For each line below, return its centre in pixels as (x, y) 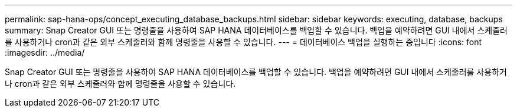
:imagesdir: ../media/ (45, 52)
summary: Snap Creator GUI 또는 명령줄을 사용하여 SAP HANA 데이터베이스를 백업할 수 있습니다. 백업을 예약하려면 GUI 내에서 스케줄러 (256, 30)
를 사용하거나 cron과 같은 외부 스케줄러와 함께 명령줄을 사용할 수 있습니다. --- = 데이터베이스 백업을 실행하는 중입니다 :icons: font (243, 42)
